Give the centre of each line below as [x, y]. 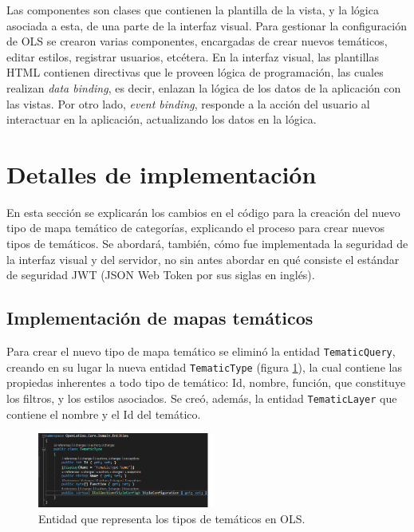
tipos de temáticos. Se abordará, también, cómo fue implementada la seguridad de [207, 244]
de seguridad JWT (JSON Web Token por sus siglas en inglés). [161, 275]
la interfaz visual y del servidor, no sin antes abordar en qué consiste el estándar [203, 259]
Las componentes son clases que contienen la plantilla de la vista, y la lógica [193, 10]
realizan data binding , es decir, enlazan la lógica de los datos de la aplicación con [204, 87]
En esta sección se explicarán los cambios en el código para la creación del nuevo [203, 212]
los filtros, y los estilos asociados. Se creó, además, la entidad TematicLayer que [202, 398]
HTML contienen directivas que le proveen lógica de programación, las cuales [195, 72]
